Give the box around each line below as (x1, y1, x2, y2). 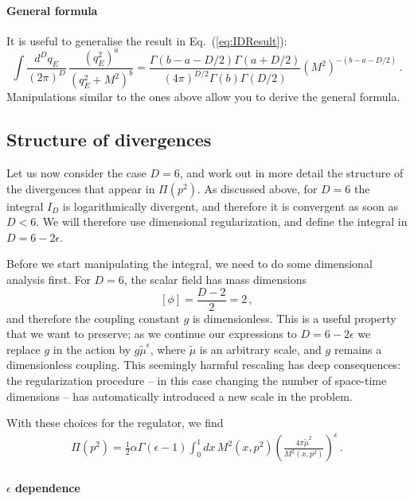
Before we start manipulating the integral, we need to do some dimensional (6, 255, 373, 272)
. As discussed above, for (197, 180, 318, 196)
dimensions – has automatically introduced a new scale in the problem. (6, 387, 353, 404)
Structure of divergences (6, 127, 212, 152)
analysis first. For (6, 271, 91, 288)
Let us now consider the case (6, 165, 146, 181)
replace (6, 340, 41, 357)
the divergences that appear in (6, 180, 155, 196)
